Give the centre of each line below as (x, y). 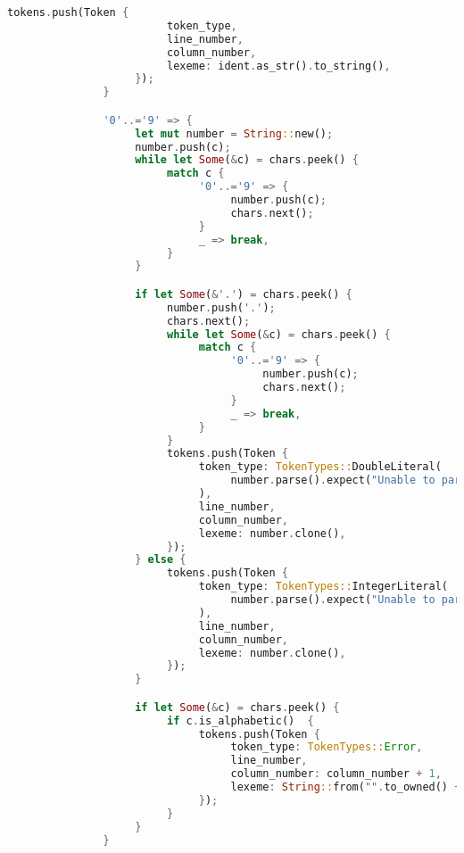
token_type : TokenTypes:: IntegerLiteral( (323, 587)
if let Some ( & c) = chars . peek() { (237, 707)
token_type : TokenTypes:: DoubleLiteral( (320, 467)
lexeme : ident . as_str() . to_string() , (278, 66)
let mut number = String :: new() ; (234, 133)
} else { (161, 560)
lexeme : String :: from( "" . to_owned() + (346, 787)
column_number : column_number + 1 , (336, 774)
